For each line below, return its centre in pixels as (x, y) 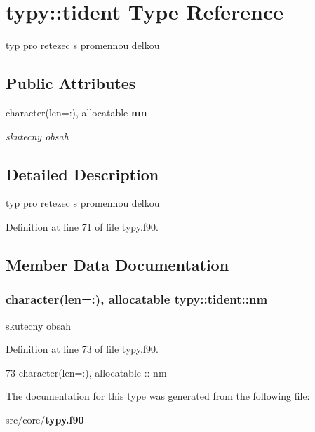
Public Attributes (71, 83)
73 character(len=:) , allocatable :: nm (86, 372)
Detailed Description (82, 174)
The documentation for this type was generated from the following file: (158, 396)
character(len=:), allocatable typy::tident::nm (137, 299)
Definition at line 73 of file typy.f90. (82, 349)
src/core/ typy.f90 (45, 419)
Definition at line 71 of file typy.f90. (82, 226)
